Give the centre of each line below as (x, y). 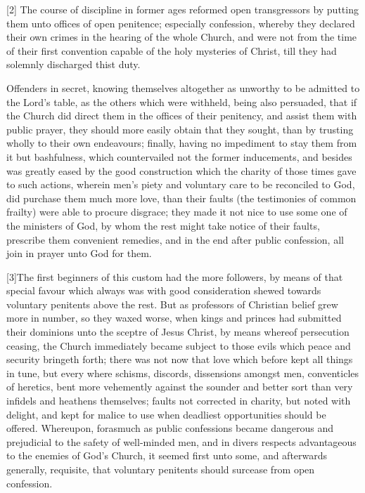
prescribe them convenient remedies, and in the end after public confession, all (175, 239)
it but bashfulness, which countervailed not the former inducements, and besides (179, 156)
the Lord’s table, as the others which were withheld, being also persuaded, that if (182, 101)
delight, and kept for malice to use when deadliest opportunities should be (166, 414)
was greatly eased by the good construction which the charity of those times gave (181, 170)
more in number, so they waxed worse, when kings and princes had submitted (174, 318)
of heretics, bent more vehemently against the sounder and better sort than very (180, 387)
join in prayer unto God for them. (79, 253)
